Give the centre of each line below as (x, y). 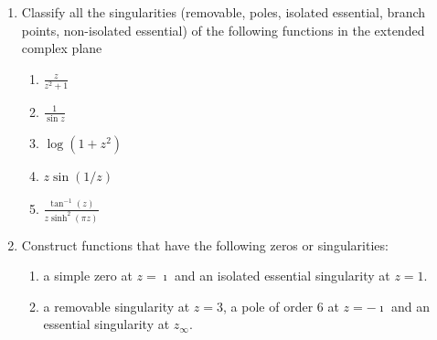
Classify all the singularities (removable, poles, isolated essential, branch (224, 12)
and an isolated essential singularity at (282, 276)
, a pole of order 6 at (281, 306)
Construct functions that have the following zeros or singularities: (205, 244)
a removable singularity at (117, 306)
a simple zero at (88, 276)
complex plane (62, 48)
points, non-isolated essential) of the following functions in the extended (223, 30)
